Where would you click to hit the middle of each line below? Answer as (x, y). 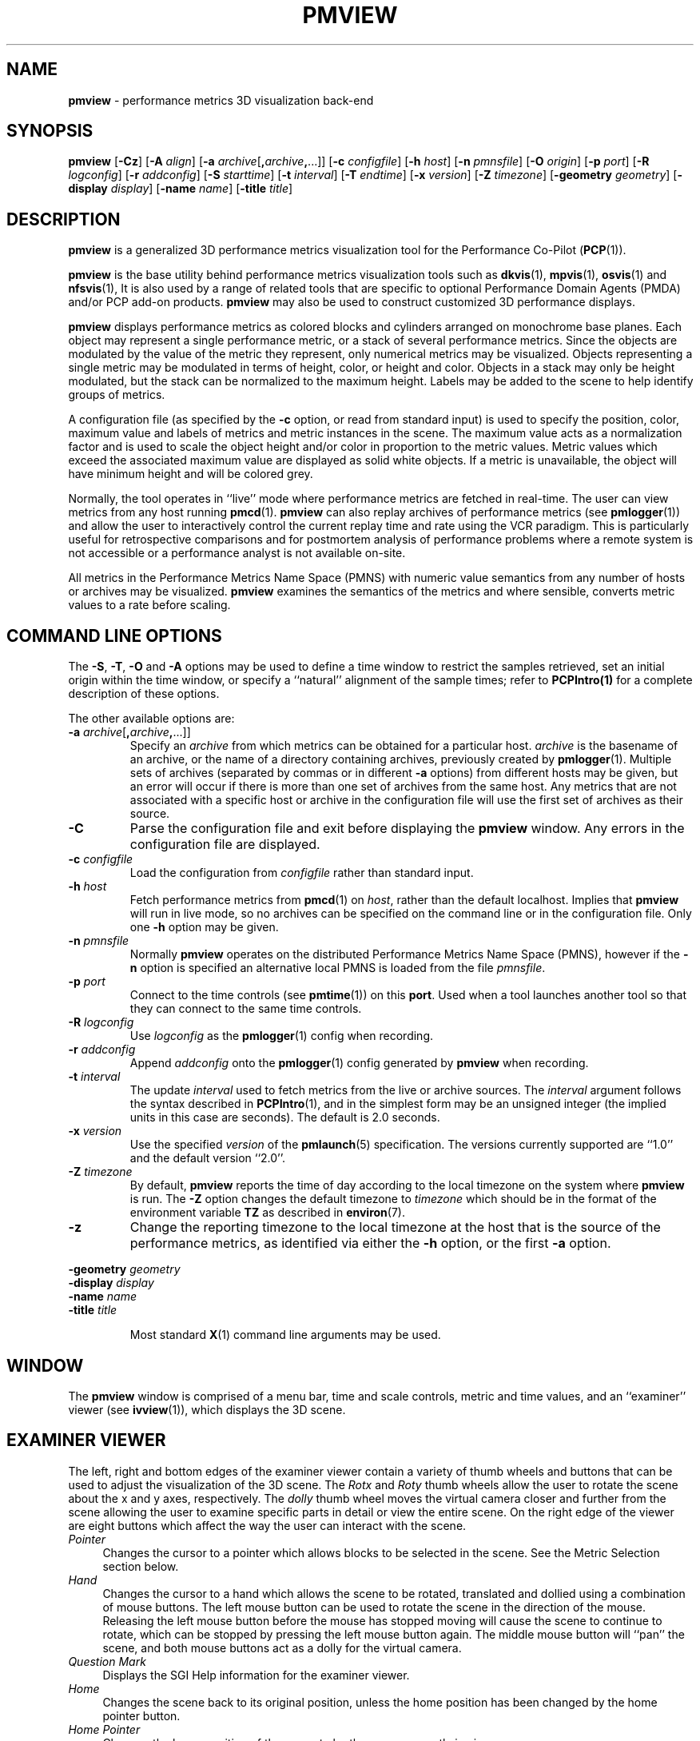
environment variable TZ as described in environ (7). (267, 1213)
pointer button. (141, 1715)
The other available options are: (151, 719)
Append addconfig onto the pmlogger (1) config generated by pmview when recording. (359, 1063)
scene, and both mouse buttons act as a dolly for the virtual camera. (282, 1647)
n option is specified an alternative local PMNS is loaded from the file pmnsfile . (338, 968)
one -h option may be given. (204, 927)
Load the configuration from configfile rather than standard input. (302, 873)
